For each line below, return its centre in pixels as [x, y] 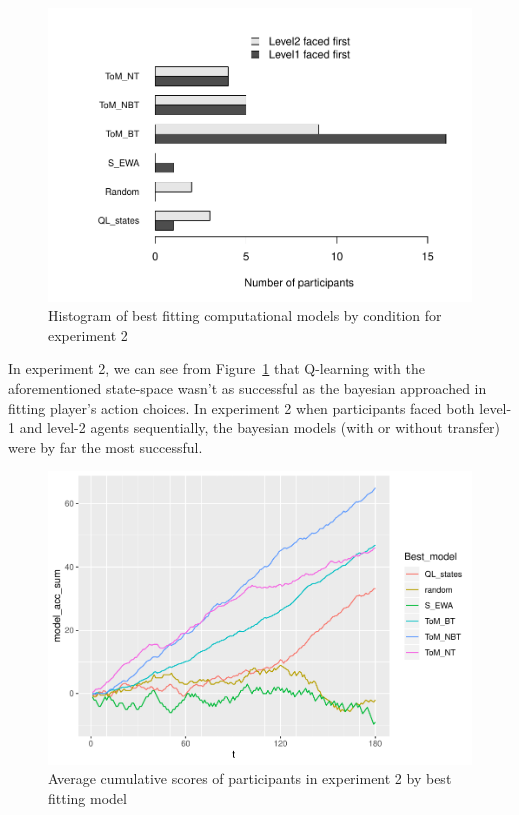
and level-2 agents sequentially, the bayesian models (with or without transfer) [260, 427]
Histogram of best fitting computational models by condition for [245, 315]
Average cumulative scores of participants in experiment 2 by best [250, 778]
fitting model [87, 798]
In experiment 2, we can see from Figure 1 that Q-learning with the [216, 368]
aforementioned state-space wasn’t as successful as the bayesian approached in [247, 387]
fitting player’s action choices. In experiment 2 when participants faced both [241, 407]
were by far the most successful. [105, 446]
